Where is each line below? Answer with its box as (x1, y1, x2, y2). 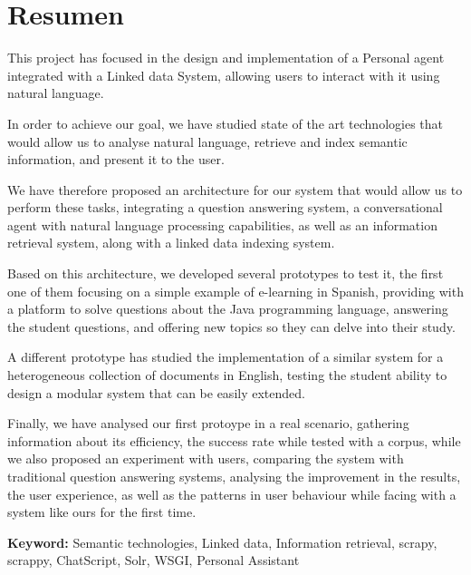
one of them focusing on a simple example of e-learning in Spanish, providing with (7, 281, 464, 300)
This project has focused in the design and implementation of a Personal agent (7, 48, 445, 67)
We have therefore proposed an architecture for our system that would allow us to (7, 180, 463, 199)
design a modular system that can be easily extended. (7, 383, 305, 402)
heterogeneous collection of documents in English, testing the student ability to (7, 365, 447, 385)
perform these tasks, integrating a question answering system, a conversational (7, 198, 443, 217)
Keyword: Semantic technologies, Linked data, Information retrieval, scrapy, (7, 532, 437, 551)
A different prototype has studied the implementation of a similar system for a (7, 347, 444, 366)
